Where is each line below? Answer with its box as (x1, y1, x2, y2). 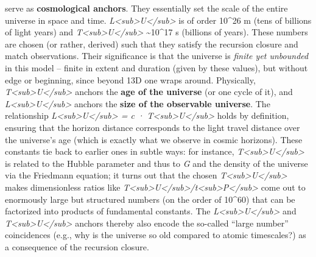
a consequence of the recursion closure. (5, 240, 149, 253)
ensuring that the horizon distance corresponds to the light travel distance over (5, 121, 300, 133)
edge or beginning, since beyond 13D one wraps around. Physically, (5, 73, 256, 86)
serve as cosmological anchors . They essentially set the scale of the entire (5, 2, 288, 14)
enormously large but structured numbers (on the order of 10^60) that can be (5, 192, 295, 205)
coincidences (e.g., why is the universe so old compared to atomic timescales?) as (5, 228, 306, 241)
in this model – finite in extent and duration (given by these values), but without (5, 61, 308, 74)
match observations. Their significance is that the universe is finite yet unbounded (5, 49, 309, 62)
